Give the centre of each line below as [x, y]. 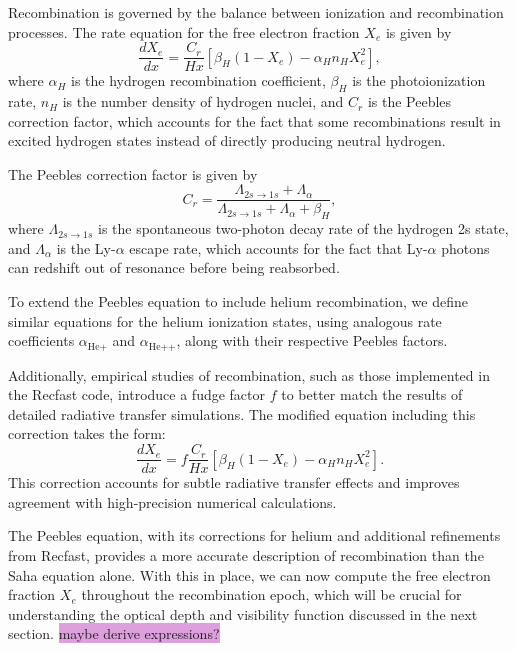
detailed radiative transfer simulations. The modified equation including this [242, 413]
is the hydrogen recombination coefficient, [198, 80]
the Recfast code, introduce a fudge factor [137, 394]
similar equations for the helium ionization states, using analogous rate [225, 320]
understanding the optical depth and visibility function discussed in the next [243, 613]
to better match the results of [372, 394]
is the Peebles [409, 101]
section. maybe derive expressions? [114, 633]
